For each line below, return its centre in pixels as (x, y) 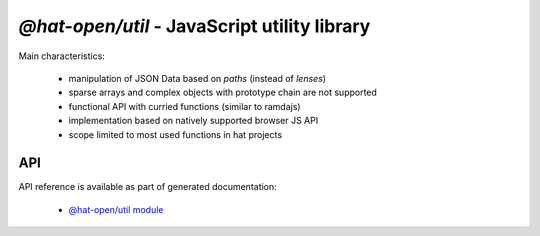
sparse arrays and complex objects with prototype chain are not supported (222, 92)
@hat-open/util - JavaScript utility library (194, 26)
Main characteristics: (61, 56)
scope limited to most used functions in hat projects (175, 134)
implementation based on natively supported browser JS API (193, 121)
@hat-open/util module (116, 209)
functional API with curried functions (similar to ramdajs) (184, 106)
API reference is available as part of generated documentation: (147, 187)
